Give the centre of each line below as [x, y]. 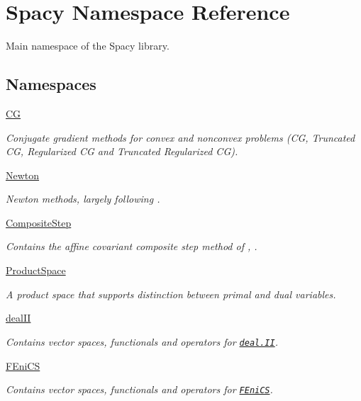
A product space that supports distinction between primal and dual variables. [171, 294]
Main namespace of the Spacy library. [88, 46]
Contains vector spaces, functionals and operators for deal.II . [142, 341]
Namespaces [51, 84]
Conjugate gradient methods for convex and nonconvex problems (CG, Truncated [180, 137]
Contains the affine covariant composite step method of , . [132, 246]
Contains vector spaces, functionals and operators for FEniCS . [139, 389]
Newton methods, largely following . [83, 199]
